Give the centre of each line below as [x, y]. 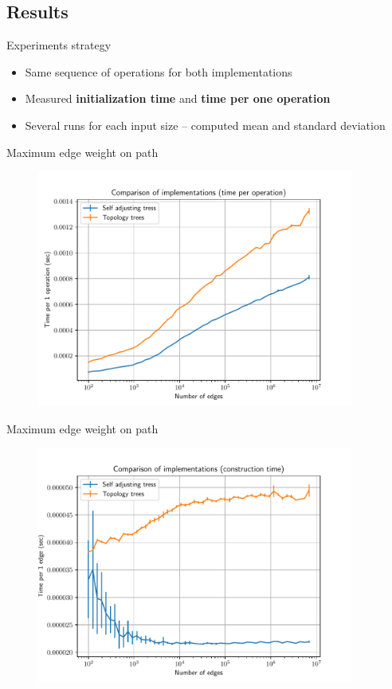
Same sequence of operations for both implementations [159, 71]
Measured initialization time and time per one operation [178, 98]
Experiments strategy [59, 45]
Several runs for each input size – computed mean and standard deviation [205, 125]
